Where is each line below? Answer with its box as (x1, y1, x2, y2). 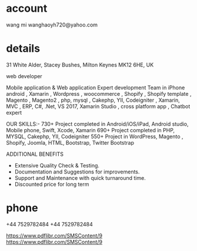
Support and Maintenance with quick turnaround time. (14, 174, 146, 181)
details (6, 42, 40, 55)
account (6, 2, 48, 15)
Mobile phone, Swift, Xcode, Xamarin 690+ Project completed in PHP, (6, 126, 175, 133)
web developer (6, 72, 42, 79)
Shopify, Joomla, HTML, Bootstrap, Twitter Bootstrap (6, 139, 134, 146)
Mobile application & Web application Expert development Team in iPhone (6, 84, 185, 91)
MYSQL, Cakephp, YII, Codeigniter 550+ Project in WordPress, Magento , (6, 133, 183, 140)
